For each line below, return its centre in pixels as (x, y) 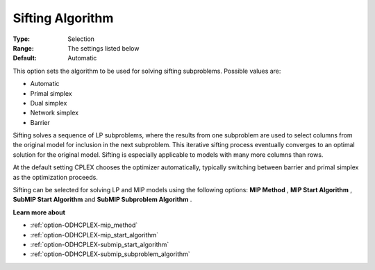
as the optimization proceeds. (56, 177)
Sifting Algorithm (63, 18)
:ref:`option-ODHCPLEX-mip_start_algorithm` (94, 235)
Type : (22, 39)
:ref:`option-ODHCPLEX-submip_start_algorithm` (100, 244)
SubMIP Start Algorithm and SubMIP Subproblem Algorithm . (102, 200)
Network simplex (55, 113)
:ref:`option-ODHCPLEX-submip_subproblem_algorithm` (110, 254)
